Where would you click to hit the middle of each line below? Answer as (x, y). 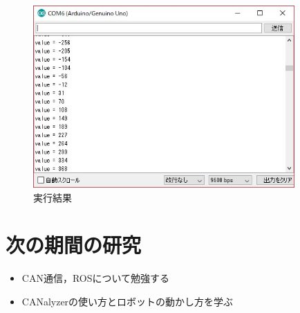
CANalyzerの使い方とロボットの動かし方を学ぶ (128, 301)
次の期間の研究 (74, 245)
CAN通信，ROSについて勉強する (96, 278)
